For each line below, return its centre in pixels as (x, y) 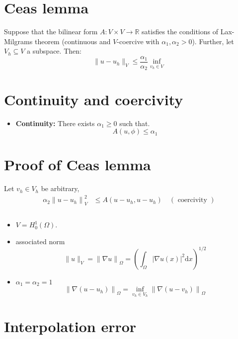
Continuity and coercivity (94, 99)
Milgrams (18, 41)
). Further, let (213, 41)
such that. (135, 123)
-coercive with (138, 41)
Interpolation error (70, 326)
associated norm (40, 241)
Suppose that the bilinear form (51, 32)
